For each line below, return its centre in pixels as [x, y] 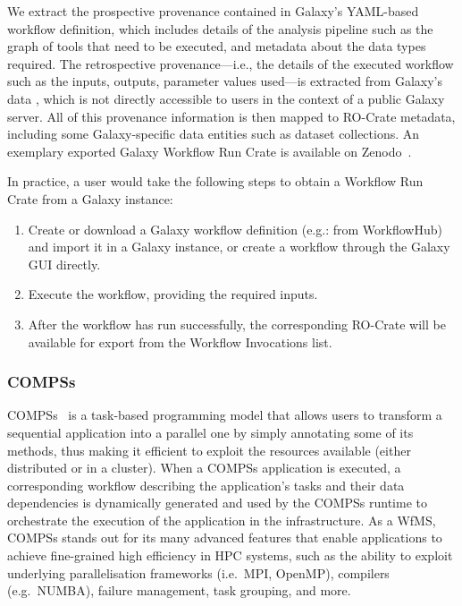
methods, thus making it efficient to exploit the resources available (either [209, 450]
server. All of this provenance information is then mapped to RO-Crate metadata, [231, 116]
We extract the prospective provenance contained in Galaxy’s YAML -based [213, 11]
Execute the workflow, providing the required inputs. [173, 294]
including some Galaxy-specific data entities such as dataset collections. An [214, 134]
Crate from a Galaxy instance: [90, 198]
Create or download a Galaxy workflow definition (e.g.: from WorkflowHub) [235, 229]
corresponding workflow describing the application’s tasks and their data [206, 485]
